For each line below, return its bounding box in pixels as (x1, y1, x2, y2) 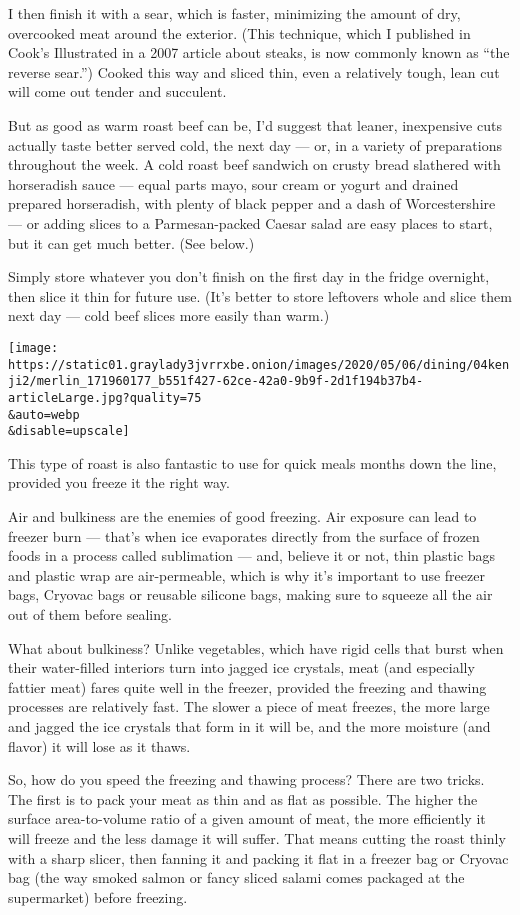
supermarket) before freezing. (8, 886, 188, 907)
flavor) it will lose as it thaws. (8, 735, 191, 756)
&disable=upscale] (8, 424, 130, 439)
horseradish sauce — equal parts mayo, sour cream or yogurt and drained (8, 173, 459, 194)
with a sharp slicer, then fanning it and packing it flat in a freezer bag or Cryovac (8, 847, 509, 868)
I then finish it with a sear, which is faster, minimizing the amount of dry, (8, 3, 461, 23)
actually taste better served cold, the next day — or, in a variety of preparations (8, 134, 502, 155)
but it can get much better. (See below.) (8, 232, 255, 253)
